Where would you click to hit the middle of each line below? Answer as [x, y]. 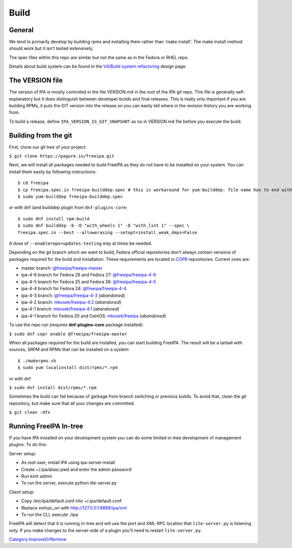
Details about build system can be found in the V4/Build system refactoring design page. [98, 66]
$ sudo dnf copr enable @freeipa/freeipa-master [68, 334]
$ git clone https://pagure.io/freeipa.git [62, 156]
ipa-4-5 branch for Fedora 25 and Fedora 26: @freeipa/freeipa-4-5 [89, 282]
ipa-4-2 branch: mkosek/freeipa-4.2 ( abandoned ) [71, 302]
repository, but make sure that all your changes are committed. [72, 403]
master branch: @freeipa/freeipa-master [62, 268]
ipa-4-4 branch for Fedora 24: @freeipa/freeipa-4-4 [74, 289]
